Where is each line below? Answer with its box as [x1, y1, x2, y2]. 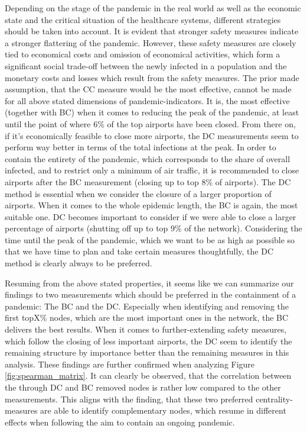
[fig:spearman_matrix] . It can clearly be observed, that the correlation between [5, 369, 292, 382]
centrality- [256, 392, 293, 405]
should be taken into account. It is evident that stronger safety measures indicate [5, 25, 299, 37]
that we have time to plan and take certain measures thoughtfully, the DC [5, 245, 274, 257]
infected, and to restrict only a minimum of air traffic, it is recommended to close [5, 164, 299, 176]
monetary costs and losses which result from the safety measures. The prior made [5, 71, 299, 83]
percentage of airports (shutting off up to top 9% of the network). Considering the [5, 222, 302, 234]
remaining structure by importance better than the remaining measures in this [5, 346, 289, 359]
